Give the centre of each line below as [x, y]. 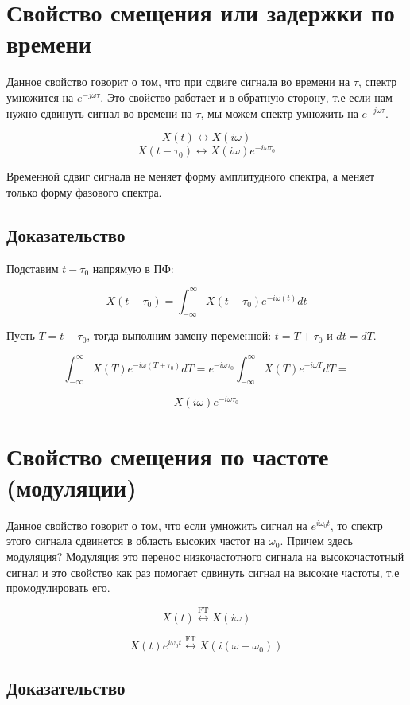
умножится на [40, 97]
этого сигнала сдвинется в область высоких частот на [136, 541]
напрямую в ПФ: [133, 268]
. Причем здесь [316, 541]
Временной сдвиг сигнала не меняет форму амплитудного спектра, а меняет [191, 176]
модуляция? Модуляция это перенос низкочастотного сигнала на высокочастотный [205, 556]
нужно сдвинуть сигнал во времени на [99, 113]
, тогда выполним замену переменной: [179, 335]
